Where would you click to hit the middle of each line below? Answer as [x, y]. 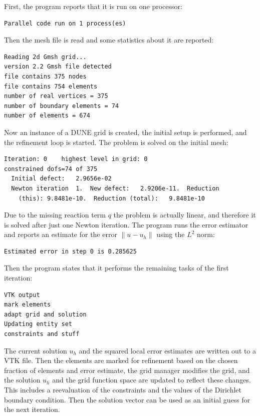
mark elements [28, 305]
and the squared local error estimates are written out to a [168, 350]
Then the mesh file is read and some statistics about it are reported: [109, 40]
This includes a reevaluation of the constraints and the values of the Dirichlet [123, 389]
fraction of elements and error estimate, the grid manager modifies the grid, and [127, 370]
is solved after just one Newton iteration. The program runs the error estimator [126, 224]
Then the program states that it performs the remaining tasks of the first [116, 268]
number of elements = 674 [47, 116]
